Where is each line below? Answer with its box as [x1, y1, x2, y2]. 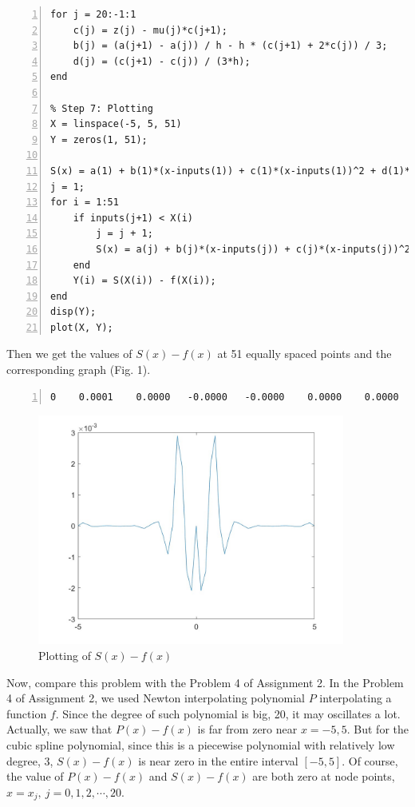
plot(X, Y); [50, 321, 113, 333]
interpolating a [319, 690, 392, 706]
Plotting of [38, 647, 91, 664]
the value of [6, 768, 64, 785]
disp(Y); [50, 306, 97, 318]
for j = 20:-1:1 [50, 9, 136, 20]
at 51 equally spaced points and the [217, 345, 392, 362]
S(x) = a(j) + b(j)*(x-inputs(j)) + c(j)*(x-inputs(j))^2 [96, 243, 411, 255]
